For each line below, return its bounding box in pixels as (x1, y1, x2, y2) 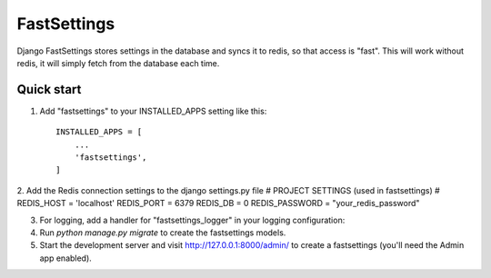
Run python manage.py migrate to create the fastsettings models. (39, 227, 286, 238)
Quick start (16, 82, 82, 97)
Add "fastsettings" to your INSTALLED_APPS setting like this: (39, 105, 267, 116)
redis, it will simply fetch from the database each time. (16, 57, 220, 68)
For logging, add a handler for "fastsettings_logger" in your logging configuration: (39, 214, 346, 225)
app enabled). (39, 253, 93, 263)
